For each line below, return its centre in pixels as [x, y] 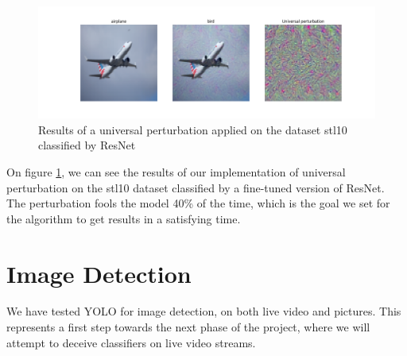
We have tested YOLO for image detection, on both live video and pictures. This [204, 311]
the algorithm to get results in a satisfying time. [124, 218]
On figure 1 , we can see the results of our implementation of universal [176, 171]
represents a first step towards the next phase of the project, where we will [188, 327]
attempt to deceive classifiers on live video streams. [131, 342]
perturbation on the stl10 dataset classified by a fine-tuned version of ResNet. [196, 187]
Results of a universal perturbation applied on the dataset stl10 [193, 129]
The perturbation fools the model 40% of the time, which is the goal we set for [198, 203]
